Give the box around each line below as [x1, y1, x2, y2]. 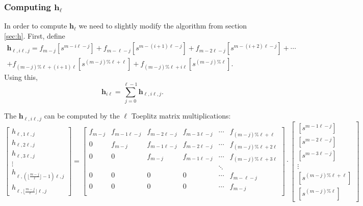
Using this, [4, 72, 38, 82]
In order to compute [4, 20, 67, 31]
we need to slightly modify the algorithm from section [79, 20, 247, 31]
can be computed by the [44, 110, 120, 121]
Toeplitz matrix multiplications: [131, 110, 231, 121]
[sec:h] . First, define [4, 30, 65, 41]
